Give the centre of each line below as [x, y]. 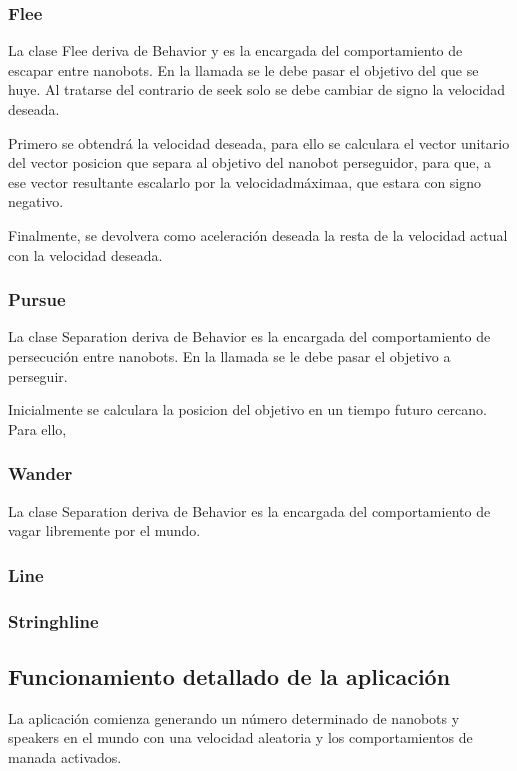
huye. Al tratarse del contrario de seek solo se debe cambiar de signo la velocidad [257, 89]
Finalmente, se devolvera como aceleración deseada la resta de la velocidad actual [258, 234]
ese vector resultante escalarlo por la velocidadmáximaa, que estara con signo [245, 181]
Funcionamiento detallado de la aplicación [229, 675]
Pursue [37, 299]
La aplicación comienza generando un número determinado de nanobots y [234, 717]
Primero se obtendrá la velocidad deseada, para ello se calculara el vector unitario [259, 142]
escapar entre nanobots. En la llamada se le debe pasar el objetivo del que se [243, 69]
